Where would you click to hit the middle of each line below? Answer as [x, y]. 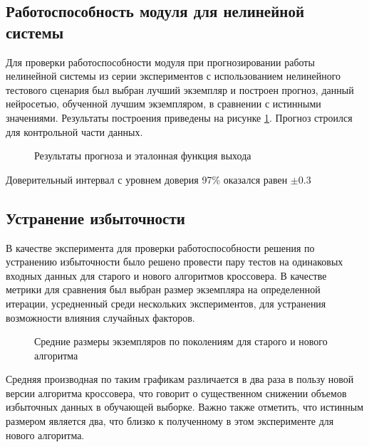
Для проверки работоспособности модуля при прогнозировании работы [160, 62]
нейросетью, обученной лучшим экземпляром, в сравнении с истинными [163, 104]
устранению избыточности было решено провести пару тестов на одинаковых [175, 262]
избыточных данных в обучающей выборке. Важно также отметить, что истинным [185, 407]
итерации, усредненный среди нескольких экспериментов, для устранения [166, 303]
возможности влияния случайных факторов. [100, 317]
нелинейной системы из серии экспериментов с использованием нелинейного [173, 76]
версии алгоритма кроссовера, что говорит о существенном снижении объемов [176, 393]
